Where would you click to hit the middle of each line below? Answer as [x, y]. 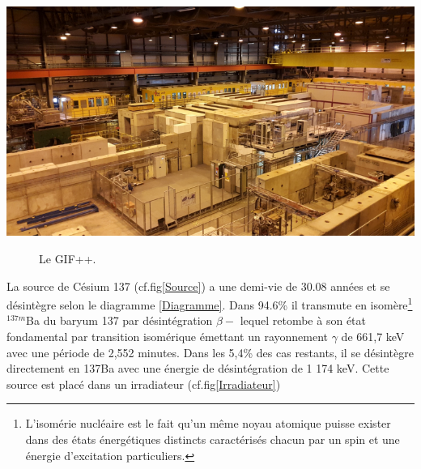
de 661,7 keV [373, 337]
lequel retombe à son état [303, 320]
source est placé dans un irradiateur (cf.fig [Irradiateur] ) [144, 384]
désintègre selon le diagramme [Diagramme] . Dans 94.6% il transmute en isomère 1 [210, 303]
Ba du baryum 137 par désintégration [119, 320]
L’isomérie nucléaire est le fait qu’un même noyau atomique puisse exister [208, 423]
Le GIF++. [68, 259]
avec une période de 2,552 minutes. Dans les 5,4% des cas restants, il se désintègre [210, 352]
